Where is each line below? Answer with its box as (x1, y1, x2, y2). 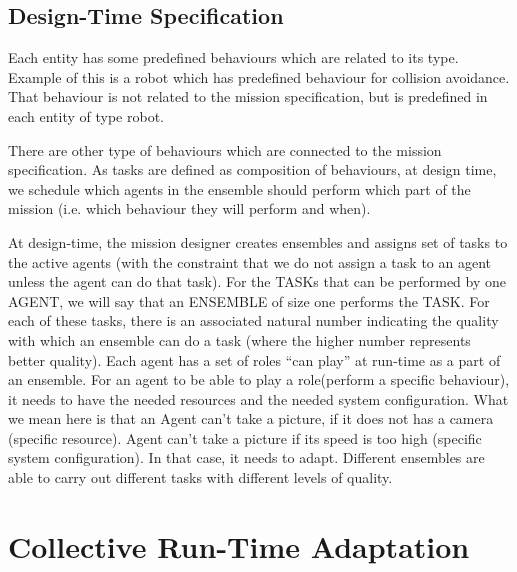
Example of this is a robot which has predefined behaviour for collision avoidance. (8, 66, 510, 87)
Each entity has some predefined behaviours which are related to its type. (8, 47, 459, 68)
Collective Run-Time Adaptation (8, 525, 470, 566)
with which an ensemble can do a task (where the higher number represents (8, 329, 471, 350)
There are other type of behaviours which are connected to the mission (8, 139, 442, 160)
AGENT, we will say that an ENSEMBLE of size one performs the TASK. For (8, 290, 490, 311)
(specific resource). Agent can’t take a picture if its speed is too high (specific (8, 427, 482, 448)
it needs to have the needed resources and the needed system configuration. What (8, 388, 509, 409)
